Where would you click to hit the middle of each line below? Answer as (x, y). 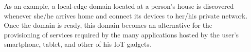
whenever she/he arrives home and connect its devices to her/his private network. (126, 15)
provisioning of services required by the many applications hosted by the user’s (121, 34)
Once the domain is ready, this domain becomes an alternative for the (108, 25)
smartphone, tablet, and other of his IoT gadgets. (78, 44)
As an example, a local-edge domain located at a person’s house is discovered (119, 6)
